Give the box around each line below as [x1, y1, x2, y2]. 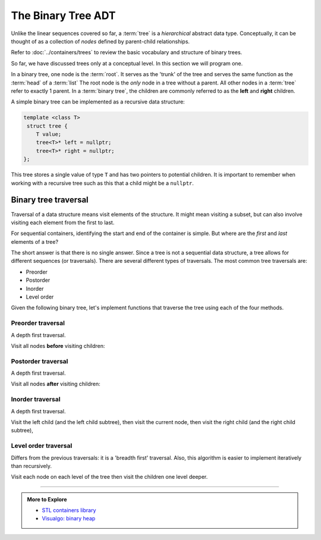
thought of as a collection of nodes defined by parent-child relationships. [11, 37, 190, 45]
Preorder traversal [11, 319, 65, 327]
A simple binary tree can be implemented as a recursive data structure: [11, 98, 185, 105]
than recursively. [11, 462, 52, 469]
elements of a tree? [11, 238, 59, 245]
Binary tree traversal [11, 195, 89, 205]
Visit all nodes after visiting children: [11, 381, 100, 388]
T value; [36, 131, 62, 138]
